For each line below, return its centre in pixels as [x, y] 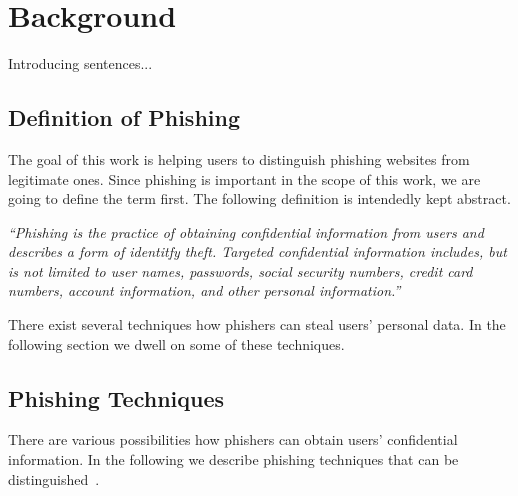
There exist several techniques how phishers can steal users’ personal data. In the [257, 324]
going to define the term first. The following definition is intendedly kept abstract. [259, 198]
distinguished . [54, 478]
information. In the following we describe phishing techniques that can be [233, 459]
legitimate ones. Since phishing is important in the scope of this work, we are [244, 178]
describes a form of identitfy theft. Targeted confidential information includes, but [257, 251]
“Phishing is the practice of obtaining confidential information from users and [246, 231]
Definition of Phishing [124, 117]
